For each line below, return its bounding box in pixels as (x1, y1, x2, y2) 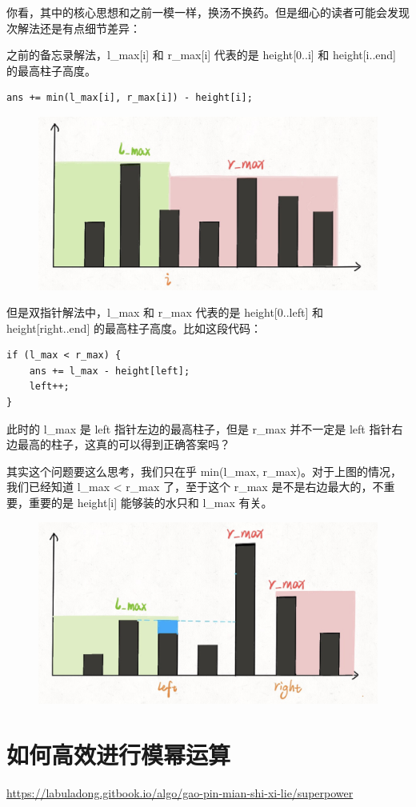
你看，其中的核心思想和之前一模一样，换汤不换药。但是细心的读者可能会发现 (6, 4, 410, 20)
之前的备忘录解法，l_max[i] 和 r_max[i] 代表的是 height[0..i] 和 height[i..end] (6, 46, 396, 63)
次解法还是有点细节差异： (6, 19, 141, 36)
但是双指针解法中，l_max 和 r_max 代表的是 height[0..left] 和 (6, 304, 323, 321)
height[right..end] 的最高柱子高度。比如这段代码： (6, 319, 262, 336)
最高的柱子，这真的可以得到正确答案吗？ (17, 436, 230, 453)
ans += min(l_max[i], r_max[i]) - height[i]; (6, 92, 253, 104)
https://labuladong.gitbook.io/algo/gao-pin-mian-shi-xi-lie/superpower (6, 784, 354, 801)
